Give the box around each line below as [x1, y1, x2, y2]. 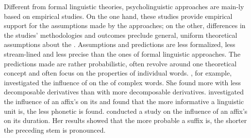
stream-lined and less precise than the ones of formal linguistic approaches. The [4, 48, 241, 59]
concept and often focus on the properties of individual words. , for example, [4, 68, 232, 78]
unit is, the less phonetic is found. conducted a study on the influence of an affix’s [4, 106, 248, 116]
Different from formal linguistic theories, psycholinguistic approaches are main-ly [4, 1, 244, 11]
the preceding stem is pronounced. [4, 124, 106, 135]
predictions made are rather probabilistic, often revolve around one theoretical [4, 58, 237, 68]
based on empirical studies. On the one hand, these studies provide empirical [4, 11, 233, 21]
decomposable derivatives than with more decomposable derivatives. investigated [4, 87, 244, 97]
